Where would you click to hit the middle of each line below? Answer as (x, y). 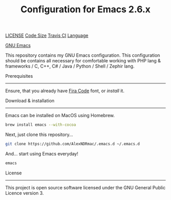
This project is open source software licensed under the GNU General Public (85, 187)
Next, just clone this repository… (39, 135)
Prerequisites (19, 76)
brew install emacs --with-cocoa (41, 125)
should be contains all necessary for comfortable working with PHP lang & (83, 61)
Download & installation (30, 101)
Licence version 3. (25, 193)
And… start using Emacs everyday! (42, 153)
